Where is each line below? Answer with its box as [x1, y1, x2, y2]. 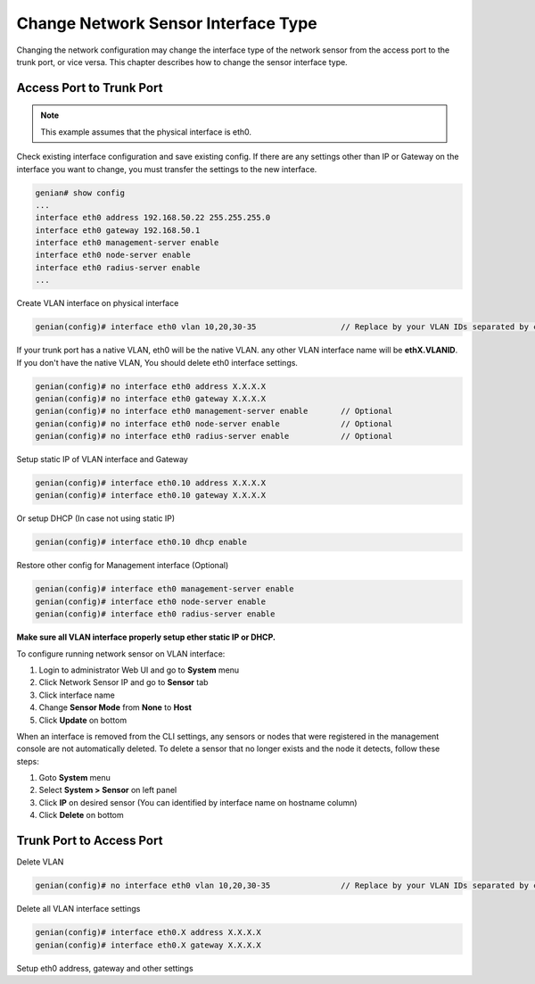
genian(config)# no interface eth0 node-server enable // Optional [35, 418, 393, 428]
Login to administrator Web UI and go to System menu [38, 665, 240, 675]
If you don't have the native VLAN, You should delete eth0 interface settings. [16, 357, 299, 368]
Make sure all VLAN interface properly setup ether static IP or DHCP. [16, 632, 276, 642]
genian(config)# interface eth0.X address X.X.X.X [35, 928, 262, 938]
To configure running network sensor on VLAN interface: [16, 648, 226, 659]
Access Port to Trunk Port [16, 80, 163, 95]
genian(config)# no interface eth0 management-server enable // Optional [35, 406, 393, 417]
